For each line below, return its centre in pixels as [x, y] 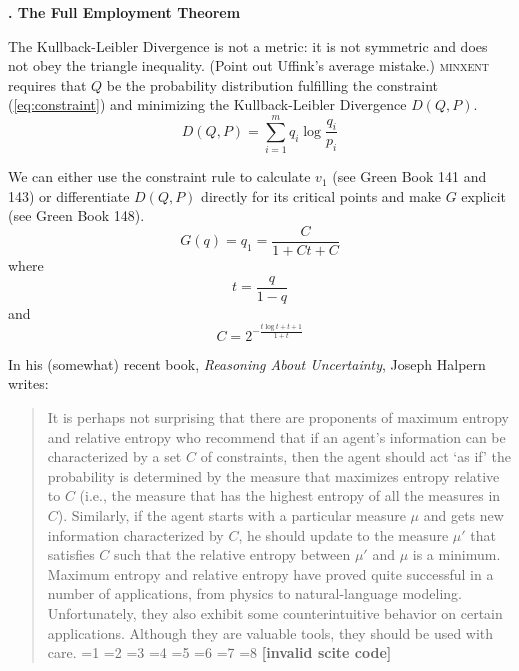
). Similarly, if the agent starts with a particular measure [231, 515]
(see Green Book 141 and [409, 176]
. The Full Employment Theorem [124, 12]
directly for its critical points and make [321, 195]
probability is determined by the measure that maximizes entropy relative [273, 475]
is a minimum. [456, 554]
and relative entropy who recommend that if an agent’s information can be [276, 436]
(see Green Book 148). [76, 215]
